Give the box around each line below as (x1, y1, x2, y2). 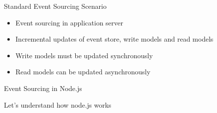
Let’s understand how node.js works (4, 99, 111, 110)
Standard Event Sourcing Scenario (4, 1, 107, 11)
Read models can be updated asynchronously (15, 67, 151, 77)
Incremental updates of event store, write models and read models (15, 34, 214, 44)
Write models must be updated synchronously (15, 50, 153, 60)
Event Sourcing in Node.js (4, 83, 82, 93)
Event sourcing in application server (15, 17, 124, 27)
